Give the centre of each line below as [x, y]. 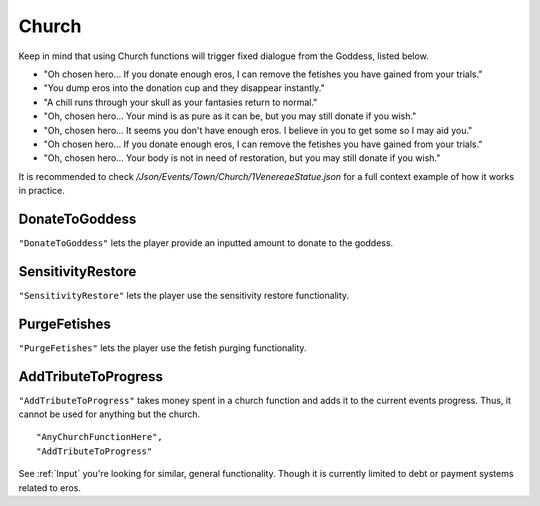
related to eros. [50, 487]
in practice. [41, 191]
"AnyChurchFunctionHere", [100, 437]
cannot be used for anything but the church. [109, 414]
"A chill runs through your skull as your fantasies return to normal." [180, 102]
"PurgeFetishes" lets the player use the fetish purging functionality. [162, 347]
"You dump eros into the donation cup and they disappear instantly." [184, 88]
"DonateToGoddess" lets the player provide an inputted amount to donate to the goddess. [206, 242]
